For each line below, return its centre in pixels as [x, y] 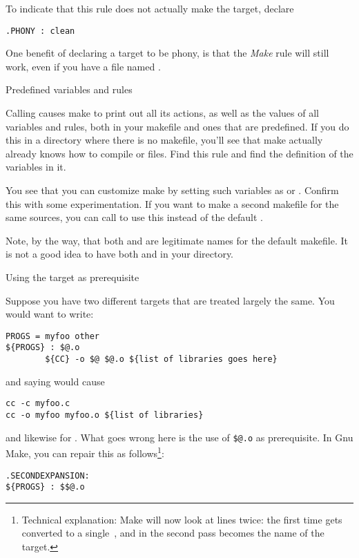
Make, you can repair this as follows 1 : [85, 452]
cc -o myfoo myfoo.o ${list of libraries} [105, 415]
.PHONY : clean [40, 31]
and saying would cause [55, 381]
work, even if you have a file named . [83, 66]
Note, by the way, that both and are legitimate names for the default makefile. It [177, 240]
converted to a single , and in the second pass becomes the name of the [173, 533]
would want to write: [50, 314]
